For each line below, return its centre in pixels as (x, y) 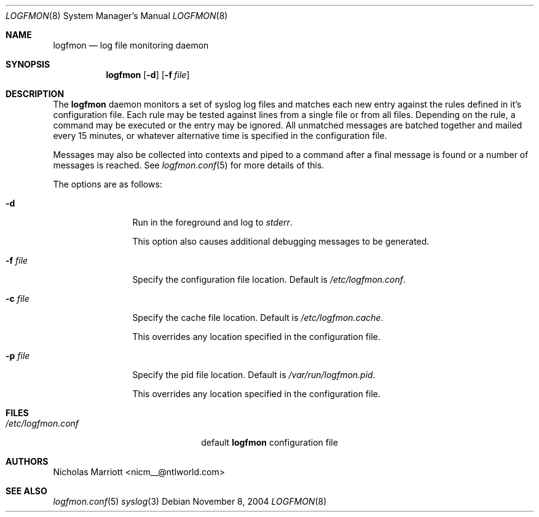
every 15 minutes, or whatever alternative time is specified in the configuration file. (220, 136)
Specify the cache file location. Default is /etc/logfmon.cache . (258, 318)
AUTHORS (27, 461)
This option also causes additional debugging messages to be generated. (281, 241)
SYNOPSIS (28, 64)
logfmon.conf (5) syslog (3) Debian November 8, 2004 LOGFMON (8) (190, 501)
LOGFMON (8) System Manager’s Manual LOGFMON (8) (117, 16)
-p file (18, 356)
